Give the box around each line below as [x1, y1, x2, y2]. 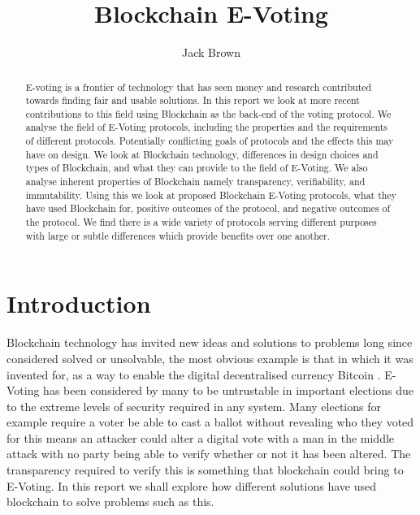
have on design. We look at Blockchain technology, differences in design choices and [25, 147, 379, 161]
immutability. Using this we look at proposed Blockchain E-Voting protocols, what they [25, 188, 396, 201]
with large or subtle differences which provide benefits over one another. [25, 228, 331, 242]
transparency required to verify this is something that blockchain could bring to [6, 461, 404, 478]
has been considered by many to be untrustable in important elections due [43, 382, 414, 399]
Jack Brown [182, 44, 240, 61]
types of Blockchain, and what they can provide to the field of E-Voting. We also [25, 161, 368, 175]
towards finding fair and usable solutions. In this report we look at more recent [25, 93, 360, 107]
